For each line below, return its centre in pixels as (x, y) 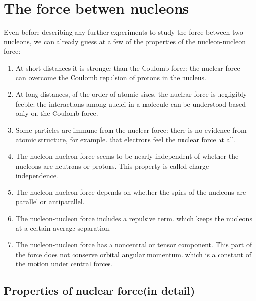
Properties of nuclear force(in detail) (100, 290)
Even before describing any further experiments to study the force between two (124, 32)
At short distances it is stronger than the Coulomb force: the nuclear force (128, 67)
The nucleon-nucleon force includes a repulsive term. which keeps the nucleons (134, 218)
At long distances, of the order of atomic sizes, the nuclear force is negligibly (131, 94)
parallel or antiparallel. (50, 202)
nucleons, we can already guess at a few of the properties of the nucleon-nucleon (125, 41)
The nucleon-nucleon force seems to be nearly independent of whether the (127, 156)
